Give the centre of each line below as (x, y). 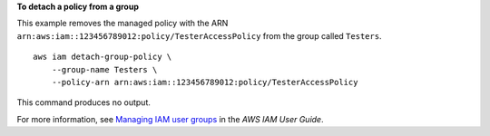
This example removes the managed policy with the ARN (122, 24)
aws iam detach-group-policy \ (103, 57)
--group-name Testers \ (104, 69)
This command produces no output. (84, 102)
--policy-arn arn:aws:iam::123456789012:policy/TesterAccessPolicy (205, 82)
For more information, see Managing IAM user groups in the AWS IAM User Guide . (170, 119)
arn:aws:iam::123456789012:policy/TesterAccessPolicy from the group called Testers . (199, 35)
